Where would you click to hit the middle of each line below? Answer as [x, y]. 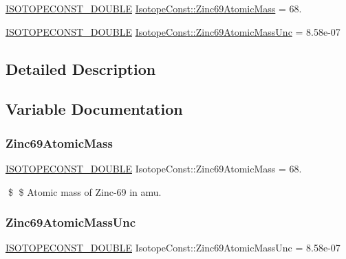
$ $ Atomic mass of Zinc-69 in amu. [85, 191]
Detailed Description [81, 68]
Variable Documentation [94, 109]
